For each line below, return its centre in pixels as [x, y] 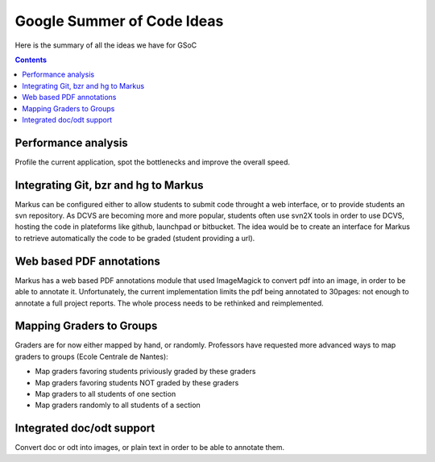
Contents [31, 60]
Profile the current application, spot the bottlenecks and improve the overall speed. [152, 162]
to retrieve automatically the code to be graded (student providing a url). [135, 238]
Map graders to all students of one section [106, 394]
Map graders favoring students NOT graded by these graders [137, 382]
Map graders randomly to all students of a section [118, 405]
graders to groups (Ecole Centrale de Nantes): [91, 356]
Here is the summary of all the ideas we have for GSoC [106, 45]
